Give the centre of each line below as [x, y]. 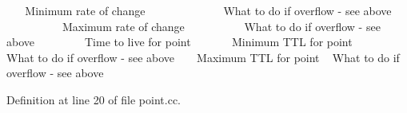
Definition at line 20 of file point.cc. [94, 99]
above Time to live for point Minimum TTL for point [180, 42]
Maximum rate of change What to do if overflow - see [221, 26]
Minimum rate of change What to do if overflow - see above [208, 10]
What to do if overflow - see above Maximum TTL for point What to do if [203, 57]
